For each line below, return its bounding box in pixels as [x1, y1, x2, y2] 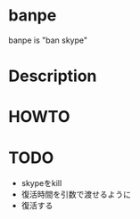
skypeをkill [21, 178, 62, 189]
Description [8, 66, 97, 86]
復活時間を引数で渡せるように [21, 189, 131, 200]
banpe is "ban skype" [8, 35, 88, 45]
